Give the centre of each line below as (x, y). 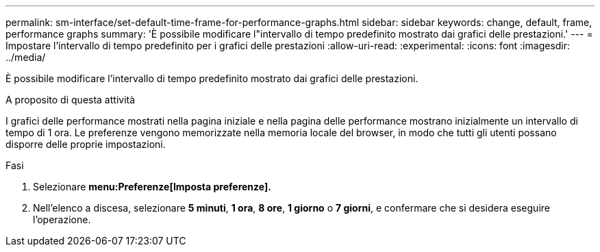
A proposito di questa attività (71, 100)
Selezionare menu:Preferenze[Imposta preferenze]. (152, 187)
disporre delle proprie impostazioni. (86, 144)
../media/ (26, 57)
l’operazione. (62, 219)
